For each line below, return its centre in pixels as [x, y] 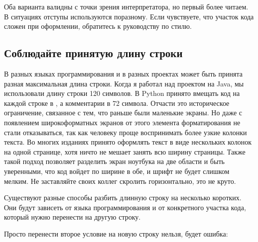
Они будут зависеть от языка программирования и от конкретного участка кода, [125, 207]
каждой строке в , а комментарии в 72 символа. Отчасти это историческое [117, 103]
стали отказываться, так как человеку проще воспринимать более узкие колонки [126, 132]
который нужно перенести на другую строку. [72, 217]
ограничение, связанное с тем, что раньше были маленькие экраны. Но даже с [123, 113]
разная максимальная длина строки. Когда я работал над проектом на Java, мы [124, 83]
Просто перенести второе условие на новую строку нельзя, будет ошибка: [116, 233]
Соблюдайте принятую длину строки [93, 53]
